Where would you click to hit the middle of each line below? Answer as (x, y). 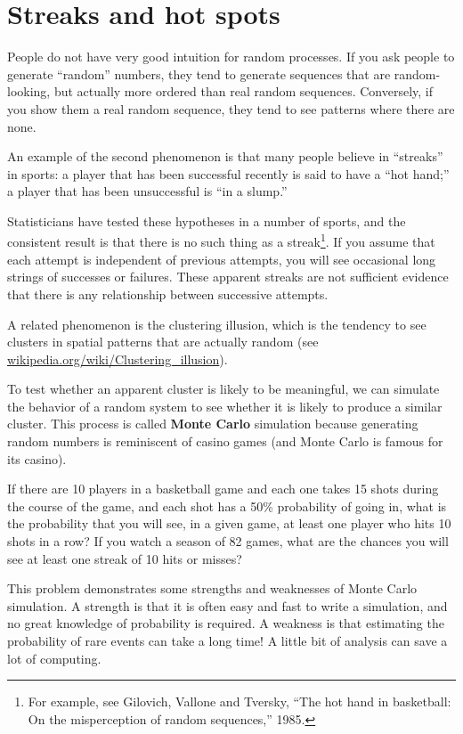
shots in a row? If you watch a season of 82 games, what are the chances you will (228, 541)
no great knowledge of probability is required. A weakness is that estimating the (226, 623)
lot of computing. (54, 658)
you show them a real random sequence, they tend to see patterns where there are (231, 108)
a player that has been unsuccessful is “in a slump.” (147, 191)
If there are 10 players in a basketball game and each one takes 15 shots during (223, 489)
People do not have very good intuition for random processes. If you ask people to (231, 57)
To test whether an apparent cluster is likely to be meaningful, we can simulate (223, 389)
